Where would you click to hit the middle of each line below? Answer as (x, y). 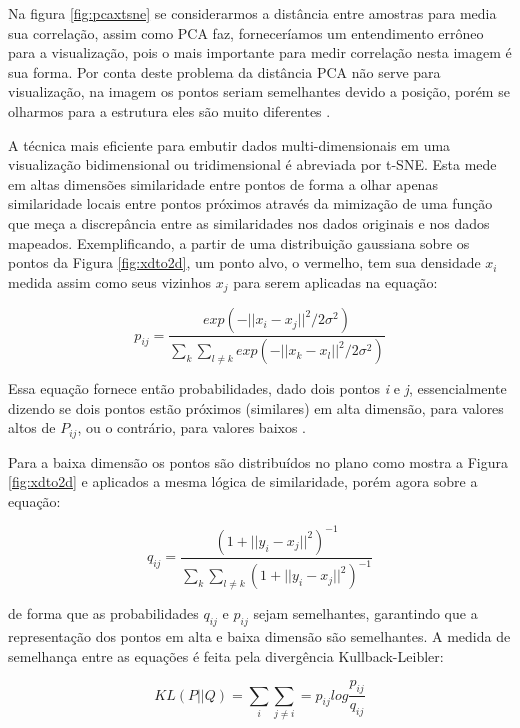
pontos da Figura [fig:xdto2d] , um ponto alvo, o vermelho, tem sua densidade (244, 262)
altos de (32, 427)
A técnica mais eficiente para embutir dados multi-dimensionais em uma (229, 144)
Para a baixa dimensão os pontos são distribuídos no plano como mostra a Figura (258, 461)
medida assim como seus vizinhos (109, 281)
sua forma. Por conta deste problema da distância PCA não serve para (224, 71)
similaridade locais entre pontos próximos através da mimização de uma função (250, 203)
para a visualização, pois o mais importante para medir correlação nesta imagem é (260, 52)
